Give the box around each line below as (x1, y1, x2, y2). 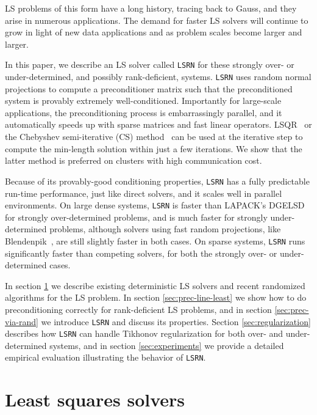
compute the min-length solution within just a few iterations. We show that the (5, 142, 302, 155)
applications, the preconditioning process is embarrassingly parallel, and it (5, 106, 282, 119)
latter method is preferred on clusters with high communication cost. (5, 154, 262, 167)
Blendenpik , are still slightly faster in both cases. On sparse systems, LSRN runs (5, 234, 305, 247)
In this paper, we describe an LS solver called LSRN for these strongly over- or (5, 58, 294, 71)
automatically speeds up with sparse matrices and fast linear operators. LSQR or (5, 118, 312, 131)
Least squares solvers (5, 387, 185, 412)
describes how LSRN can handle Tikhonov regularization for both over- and (5, 327, 283, 340)
